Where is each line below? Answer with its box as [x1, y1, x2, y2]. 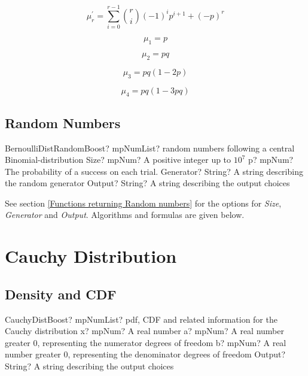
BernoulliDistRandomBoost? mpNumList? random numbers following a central [5, 141, 295, 154]
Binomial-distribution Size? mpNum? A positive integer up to [5, 153, 231, 166]
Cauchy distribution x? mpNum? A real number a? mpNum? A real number [5, 325, 284, 337]
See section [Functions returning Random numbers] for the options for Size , [5, 196, 282, 209]
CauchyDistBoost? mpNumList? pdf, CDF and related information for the [5, 313, 277, 325]
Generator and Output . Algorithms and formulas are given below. [5, 208, 245, 221]
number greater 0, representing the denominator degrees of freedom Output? [5, 348, 286, 360]
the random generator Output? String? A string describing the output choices [5, 177, 290, 189]
